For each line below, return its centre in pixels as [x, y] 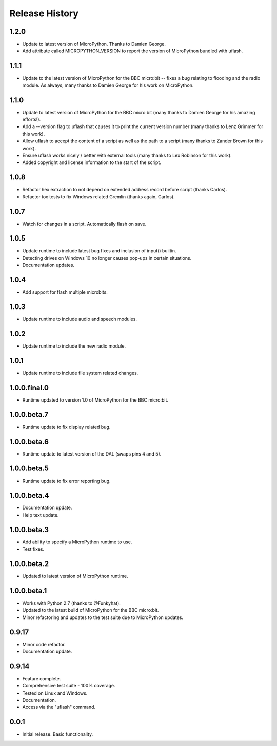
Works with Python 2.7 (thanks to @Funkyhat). [71, 603]
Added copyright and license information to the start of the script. [92, 162]
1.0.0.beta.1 [28, 590]
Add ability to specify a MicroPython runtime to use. [77, 542]
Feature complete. [42, 678]
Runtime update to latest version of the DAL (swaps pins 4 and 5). [92, 454]
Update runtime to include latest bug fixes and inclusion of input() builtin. [99, 251]
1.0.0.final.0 [29, 387]
